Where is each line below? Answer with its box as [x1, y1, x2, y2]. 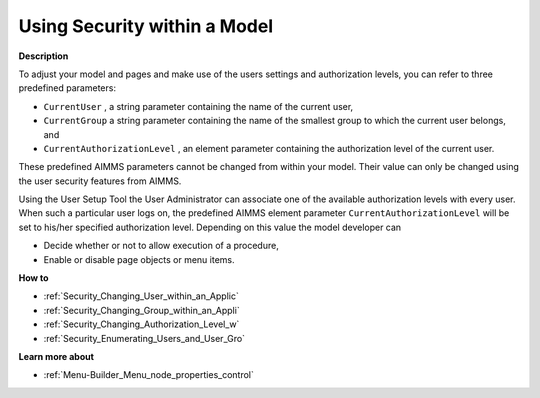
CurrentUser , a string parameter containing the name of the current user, [43, 100, 354, 112]
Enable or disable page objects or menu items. [43, 253, 235, 265]
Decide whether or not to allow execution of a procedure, [43, 240, 279, 252]
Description [18, 50, 69, 62]
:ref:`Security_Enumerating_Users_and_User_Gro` [43, 332, 245, 344]
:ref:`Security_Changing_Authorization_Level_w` [43, 318, 240, 330]
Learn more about [18, 350, 95, 362]
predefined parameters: [18, 82, 117, 94]
